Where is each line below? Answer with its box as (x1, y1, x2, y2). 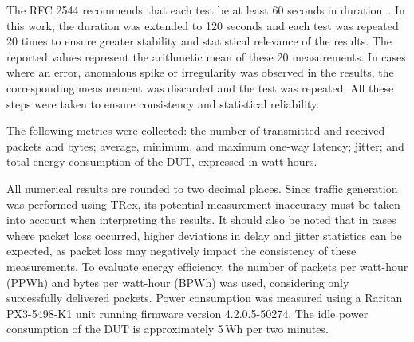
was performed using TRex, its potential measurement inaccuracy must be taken (6, 195, 400, 212)
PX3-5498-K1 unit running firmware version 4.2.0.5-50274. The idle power (6, 305, 369, 321)
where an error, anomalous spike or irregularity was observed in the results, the (6, 64, 394, 81)
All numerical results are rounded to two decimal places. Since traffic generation (6, 179, 398, 196)
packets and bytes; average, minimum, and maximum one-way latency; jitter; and (6, 137, 404, 154)
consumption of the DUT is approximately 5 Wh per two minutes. (6, 320, 329, 337)
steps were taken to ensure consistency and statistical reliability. (6, 95, 320, 112)
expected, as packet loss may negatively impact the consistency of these (6, 242, 357, 259)
